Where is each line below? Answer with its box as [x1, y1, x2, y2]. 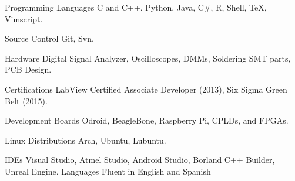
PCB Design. [5, 63, 52, 76]
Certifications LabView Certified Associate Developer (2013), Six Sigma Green [5, 83, 287, 95]
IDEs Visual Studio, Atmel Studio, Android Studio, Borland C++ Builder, [5, 153, 275, 166]
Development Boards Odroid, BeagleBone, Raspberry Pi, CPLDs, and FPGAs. [5, 114, 289, 127]
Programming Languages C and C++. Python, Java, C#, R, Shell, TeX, [5, 1, 267, 13]
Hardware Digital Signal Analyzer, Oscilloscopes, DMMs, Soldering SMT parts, [5, 52, 291, 64]
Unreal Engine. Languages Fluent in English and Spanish [5, 165, 211, 177]
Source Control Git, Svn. [5, 32, 94, 45]
